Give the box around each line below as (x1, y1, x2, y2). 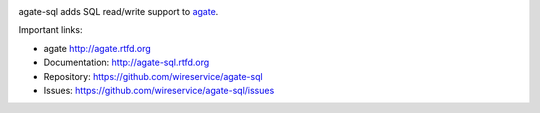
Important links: (18, 24, 83, 36)
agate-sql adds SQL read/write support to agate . (18, 6, 219, 17)
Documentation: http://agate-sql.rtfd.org (43, 56, 210, 69)
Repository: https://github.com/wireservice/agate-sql (43, 70, 264, 82)
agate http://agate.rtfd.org (43, 42, 152, 54)
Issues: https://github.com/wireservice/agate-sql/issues (43, 84, 275, 96)
